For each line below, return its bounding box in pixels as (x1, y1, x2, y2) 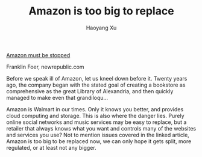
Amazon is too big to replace (28, 4, 174, 18)
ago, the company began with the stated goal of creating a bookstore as (6, 81, 186, 88)
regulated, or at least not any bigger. (6, 144, 96, 151)
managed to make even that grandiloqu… (6, 94, 109, 101)
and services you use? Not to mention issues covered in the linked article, (6, 131, 190, 138)
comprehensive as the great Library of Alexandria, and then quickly (6, 87, 174, 94)
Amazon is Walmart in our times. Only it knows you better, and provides (6, 105, 184, 112)
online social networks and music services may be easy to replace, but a (6, 119, 187, 126)
